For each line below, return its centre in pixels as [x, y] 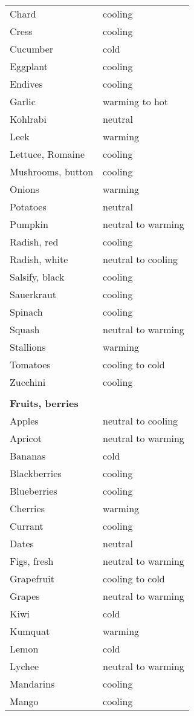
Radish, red [34, 242]
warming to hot [136, 101]
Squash [25, 329]
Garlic [23, 101]
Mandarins [32, 684]
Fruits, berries [44, 403]
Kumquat [30, 631]
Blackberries [36, 473]
